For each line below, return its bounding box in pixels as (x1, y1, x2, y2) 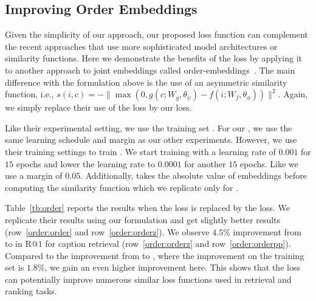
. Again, (278, 88, 308, 100)
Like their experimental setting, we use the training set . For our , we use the (5, 121, 292, 134)
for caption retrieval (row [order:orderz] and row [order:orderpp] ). (45, 237, 291, 250)
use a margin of (5, 169, 63, 182)
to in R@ (5, 237, 38, 250)
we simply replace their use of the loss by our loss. (5, 101, 192, 114)
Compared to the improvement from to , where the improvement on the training (5, 249, 304, 261)
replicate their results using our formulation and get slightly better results (5, 213, 281, 226)
